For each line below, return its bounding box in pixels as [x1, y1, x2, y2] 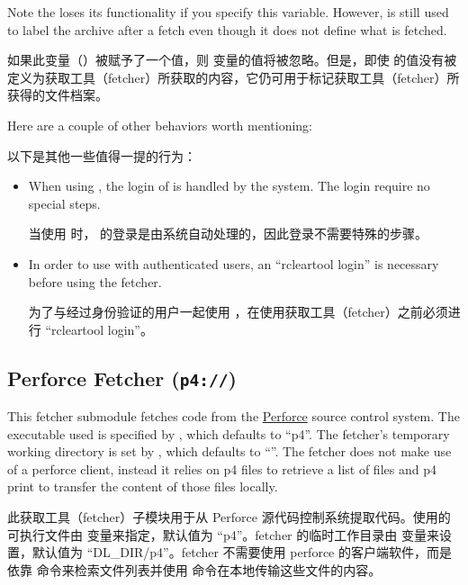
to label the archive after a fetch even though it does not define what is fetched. [7, 20, 447, 39]
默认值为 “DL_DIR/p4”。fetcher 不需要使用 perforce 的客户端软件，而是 [31, 543, 452, 562]
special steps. [28, 193, 101, 212]
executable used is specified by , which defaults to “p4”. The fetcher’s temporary [7, 424, 450, 443]
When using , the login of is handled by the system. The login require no [28, 176, 430, 195]
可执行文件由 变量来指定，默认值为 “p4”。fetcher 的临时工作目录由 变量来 [7, 525, 439, 544]
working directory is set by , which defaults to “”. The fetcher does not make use [7, 442, 452, 461]
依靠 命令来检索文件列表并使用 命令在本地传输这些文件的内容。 [7, 560, 382, 579]
